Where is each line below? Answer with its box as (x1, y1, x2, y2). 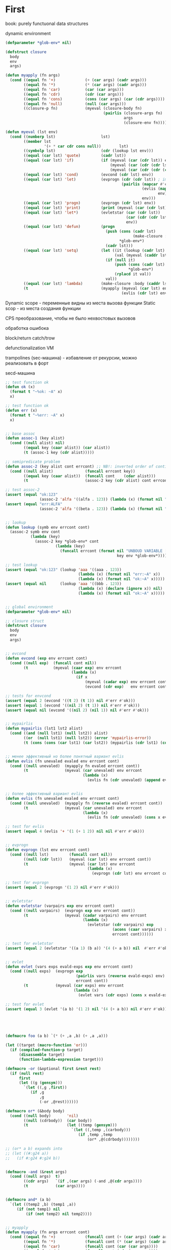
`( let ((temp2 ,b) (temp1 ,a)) (10, 1202, 76, 1207)
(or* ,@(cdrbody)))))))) (87, 1137, 140, 1142)
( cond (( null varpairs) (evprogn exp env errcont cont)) (10, 908, 136, 913)
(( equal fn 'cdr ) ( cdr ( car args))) (23, 92, 124, 97)
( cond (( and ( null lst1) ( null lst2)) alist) (10, 731, 108, 736)
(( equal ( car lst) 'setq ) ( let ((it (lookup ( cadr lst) (23, 248, 165, 253)
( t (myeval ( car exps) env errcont (23, 983, 124, 988)
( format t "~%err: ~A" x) (10, 412, 65, 418)
